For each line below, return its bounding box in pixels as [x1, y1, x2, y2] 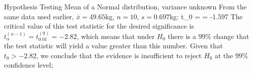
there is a [168, 31, 196, 41]
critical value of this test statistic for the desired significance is [4, 21, 194, 31]
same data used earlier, [4, 11, 74, 21]
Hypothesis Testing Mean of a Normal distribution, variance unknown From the [4, 1, 247, 11]
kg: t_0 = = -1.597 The [169, 11, 243, 21]
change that [213, 31, 250, 41]
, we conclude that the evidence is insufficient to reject [36, 50, 202, 60]
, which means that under [76, 31, 155, 41]
